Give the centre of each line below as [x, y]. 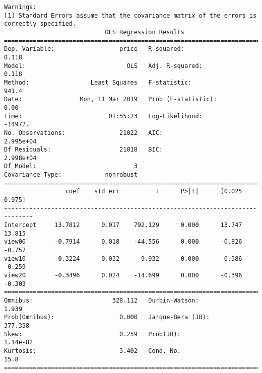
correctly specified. [40, 24]
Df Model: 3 [71, 166]
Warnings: [20, 7]
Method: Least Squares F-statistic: [98, 82]
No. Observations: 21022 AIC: [83, 133]
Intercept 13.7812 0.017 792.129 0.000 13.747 [123, 225]
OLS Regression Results [145, 32]
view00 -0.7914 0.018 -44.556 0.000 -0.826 [123, 242]
